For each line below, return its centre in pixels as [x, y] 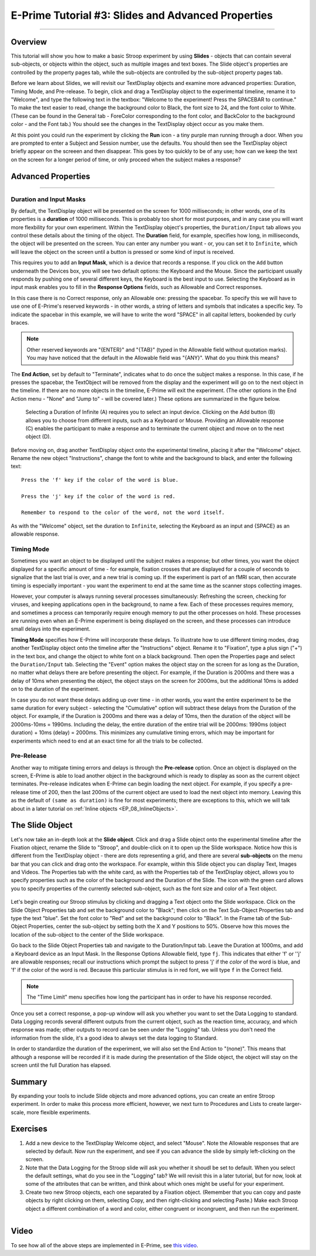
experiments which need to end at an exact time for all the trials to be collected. [107, 741]
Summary [29, 1082]
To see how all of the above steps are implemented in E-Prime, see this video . [104, 1245]
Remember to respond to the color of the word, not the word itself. [123, 513]
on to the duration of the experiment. [55, 689]
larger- [293, 1104]
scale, [18, 1112]
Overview [29, 42]
